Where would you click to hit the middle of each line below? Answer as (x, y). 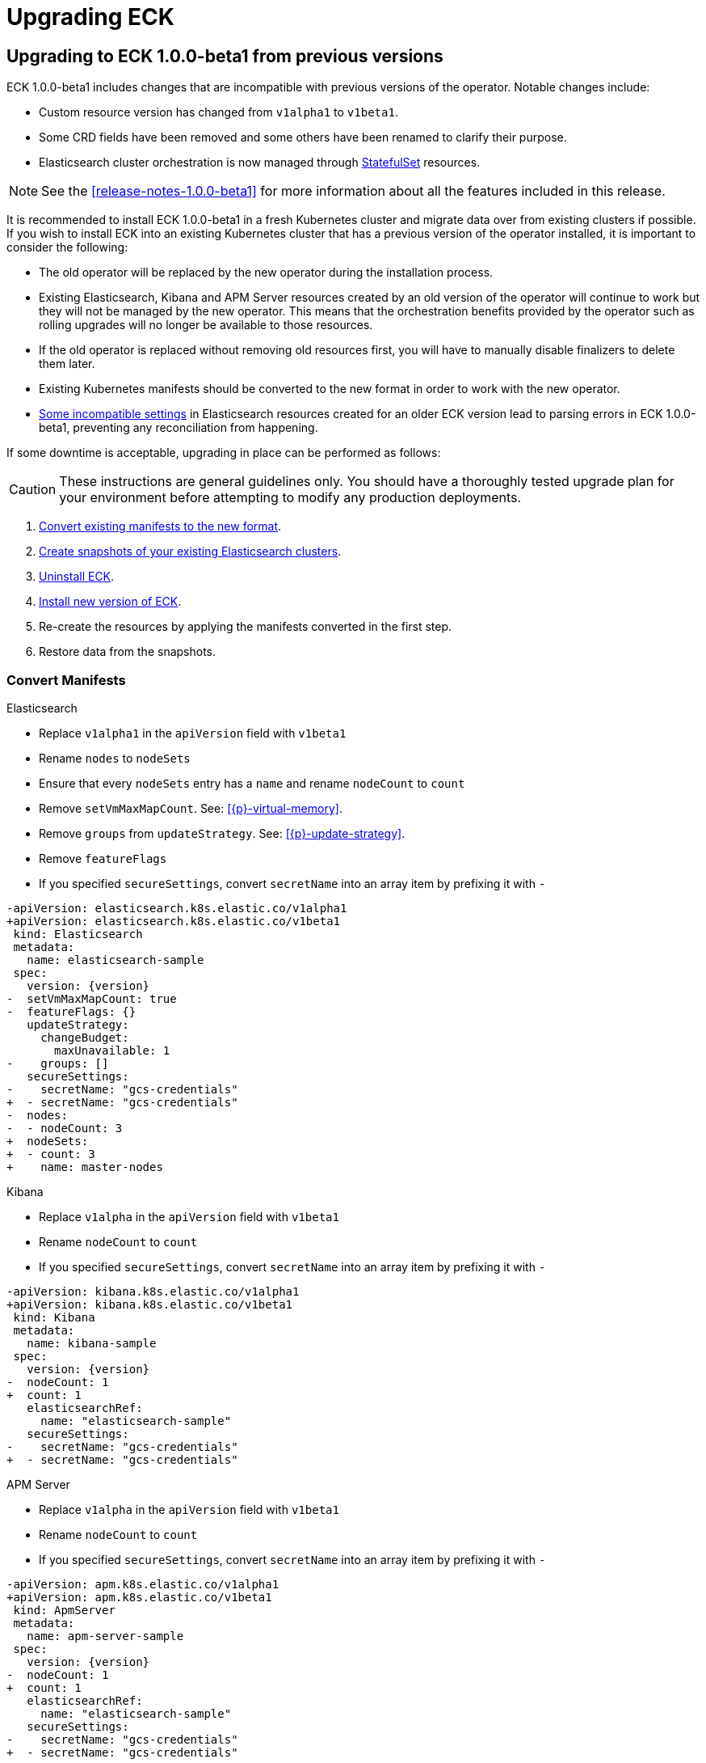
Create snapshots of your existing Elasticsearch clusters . (190, 552)
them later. (67, 364)
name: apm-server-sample (105, 1636)
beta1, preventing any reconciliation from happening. (179, 428)
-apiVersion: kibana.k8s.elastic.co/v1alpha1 (153, 1291)
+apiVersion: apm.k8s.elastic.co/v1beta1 (139, 1597)
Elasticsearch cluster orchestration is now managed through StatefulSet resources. (260, 163)
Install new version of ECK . (110, 602)
